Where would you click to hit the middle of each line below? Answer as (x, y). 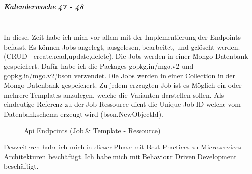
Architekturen (25, 156)
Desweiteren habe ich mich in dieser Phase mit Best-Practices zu (101, 147)
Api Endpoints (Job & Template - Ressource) (92, 130)
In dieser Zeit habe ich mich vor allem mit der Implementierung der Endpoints (122, 37)
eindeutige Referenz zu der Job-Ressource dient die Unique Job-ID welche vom (122, 104)
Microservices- (222, 147)
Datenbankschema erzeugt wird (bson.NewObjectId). (84, 113)
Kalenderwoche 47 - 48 (44, 6)
